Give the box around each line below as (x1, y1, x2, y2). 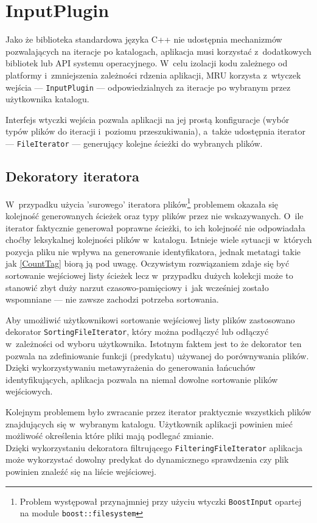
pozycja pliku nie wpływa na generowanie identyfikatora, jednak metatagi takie (5, 245, 301, 258)
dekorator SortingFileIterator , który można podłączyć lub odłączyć (5, 325, 269, 338)
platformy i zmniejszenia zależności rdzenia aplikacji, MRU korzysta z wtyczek (5, 68, 301, 81)
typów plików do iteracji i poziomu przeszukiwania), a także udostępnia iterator (5, 125, 306, 138)
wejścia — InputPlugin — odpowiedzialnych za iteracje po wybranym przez (5, 80, 291, 93)
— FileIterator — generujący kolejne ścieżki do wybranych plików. (5, 136, 263, 149)
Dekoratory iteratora (5, 166, 139, 185)
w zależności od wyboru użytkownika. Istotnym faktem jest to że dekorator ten (5, 337, 302, 350)
